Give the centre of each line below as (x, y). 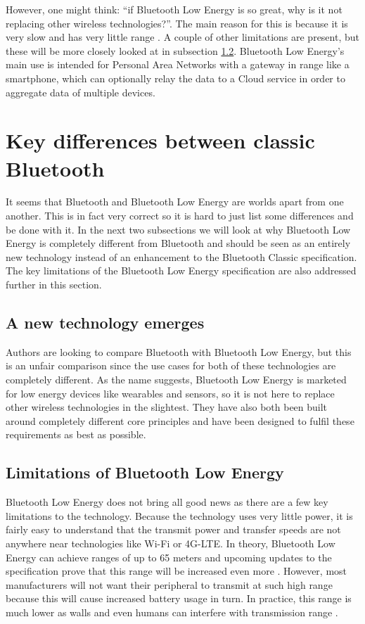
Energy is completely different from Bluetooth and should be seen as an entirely (178, 243)
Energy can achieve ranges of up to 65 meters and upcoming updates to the (169, 557)
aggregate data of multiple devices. (81, 92)
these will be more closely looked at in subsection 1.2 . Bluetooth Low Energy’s (175, 50)
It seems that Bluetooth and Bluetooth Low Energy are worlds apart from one (175, 202)
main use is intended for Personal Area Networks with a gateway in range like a (178, 64)
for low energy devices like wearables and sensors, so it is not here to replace (170, 393)
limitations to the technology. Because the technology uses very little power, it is (179, 515)
